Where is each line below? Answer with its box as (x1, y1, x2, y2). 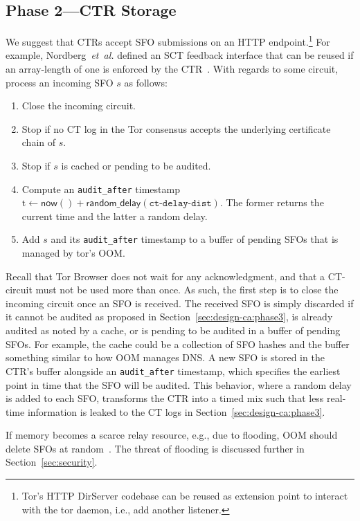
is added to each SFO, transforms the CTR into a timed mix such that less (6, 391, 324, 405)
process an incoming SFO (6, 75, 114, 89)
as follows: (124, 75, 168, 89)
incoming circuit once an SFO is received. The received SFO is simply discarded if (6, 295, 354, 310)
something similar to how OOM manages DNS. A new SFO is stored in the (6, 350, 325, 365)
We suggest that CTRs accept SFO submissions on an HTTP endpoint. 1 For (6, 33, 330, 48)
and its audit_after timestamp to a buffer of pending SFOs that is (51, 232, 339, 246)
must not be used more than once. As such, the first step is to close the (35, 282, 339, 297)
